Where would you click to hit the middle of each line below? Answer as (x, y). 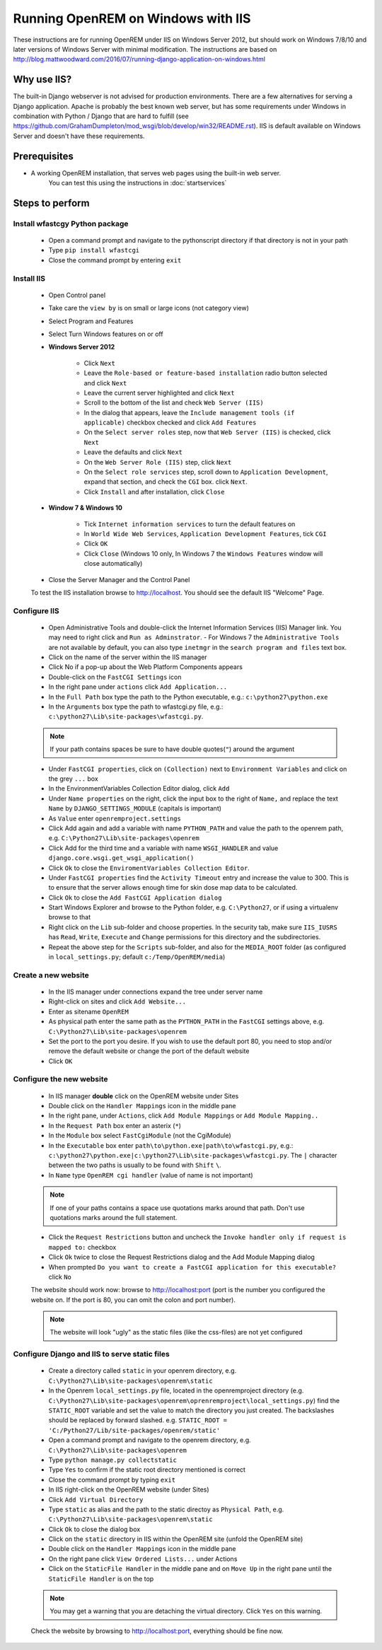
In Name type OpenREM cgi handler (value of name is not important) (151, 1175)
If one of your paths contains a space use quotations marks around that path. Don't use (177, 1208)
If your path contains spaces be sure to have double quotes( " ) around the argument (172, 749)
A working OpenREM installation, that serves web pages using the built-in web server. (156, 173)
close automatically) (113, 564)
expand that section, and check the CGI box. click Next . (166, 482)
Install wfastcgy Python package (71, 223)
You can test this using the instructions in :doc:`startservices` (138, 183)
